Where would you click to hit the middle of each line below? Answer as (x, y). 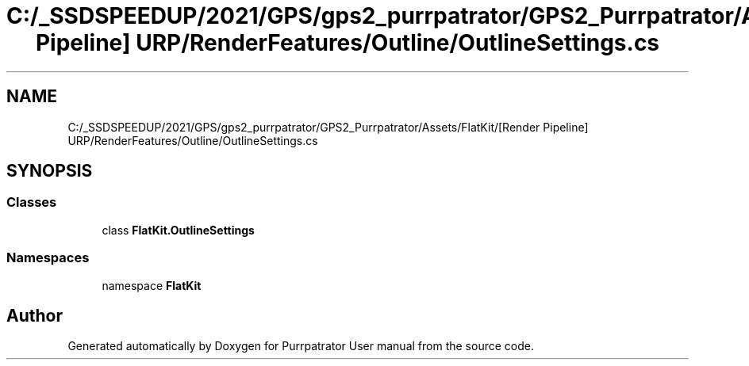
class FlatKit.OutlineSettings (178, 230)
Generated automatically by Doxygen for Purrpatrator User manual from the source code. (301, 346)
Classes (32, 202)
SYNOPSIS (50, 171)
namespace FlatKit (152, 285)
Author (35, 315)
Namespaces (48, 258)
